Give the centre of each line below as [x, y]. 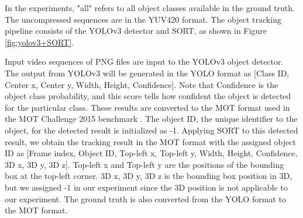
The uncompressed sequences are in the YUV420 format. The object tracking [143, 19]
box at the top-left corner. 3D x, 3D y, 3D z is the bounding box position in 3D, [149, 176]
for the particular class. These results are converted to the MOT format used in [147, 107]
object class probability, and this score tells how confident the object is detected [148, 96]
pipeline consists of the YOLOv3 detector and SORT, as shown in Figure [136, 31]
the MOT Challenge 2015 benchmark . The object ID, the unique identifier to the [151, 119]
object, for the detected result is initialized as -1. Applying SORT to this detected [151, 130]
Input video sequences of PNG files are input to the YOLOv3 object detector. [144, 61]
